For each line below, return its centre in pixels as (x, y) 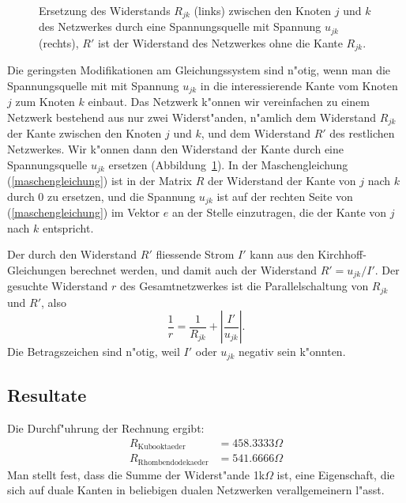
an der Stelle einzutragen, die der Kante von (279, 212)
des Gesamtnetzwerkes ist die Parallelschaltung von (244, 286)
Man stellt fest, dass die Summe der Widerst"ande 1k (136, 474)
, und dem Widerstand (256, 133)
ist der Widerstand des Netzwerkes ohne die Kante (220, 42)
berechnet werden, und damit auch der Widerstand (193, 269)
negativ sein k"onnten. (292, 352)
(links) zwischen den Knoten (263, 10)
